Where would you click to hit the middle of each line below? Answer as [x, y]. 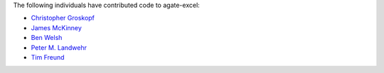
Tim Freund [48, 57]
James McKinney [56, 27]
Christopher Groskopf [63, 18]
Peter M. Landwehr [59, 47]
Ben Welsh [47, 38]
